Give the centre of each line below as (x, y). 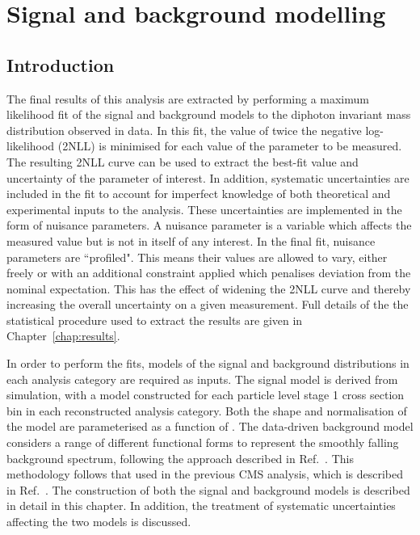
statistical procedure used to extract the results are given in (155, 320)
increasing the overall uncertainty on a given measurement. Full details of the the (208, 304)
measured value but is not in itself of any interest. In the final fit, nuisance (191, 240)
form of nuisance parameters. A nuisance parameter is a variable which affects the (209, 225)
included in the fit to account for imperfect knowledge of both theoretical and (199, 194)
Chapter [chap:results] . (63, 336)
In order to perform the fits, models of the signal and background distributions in (208, 363)
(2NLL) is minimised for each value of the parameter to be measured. (230, 146)
